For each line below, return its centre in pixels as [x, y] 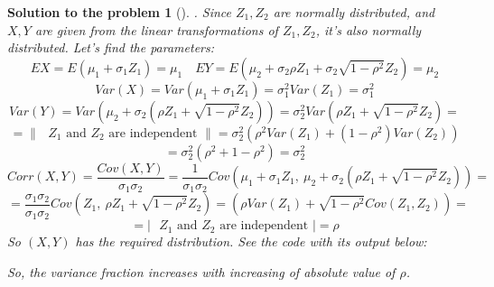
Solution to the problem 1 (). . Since [119, 12]
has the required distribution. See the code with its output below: [251, 241]
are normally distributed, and [354, 12]
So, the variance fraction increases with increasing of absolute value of [201, 271]
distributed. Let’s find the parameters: [111, 47]
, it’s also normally [368, 29]
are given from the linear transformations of [156, 29]
